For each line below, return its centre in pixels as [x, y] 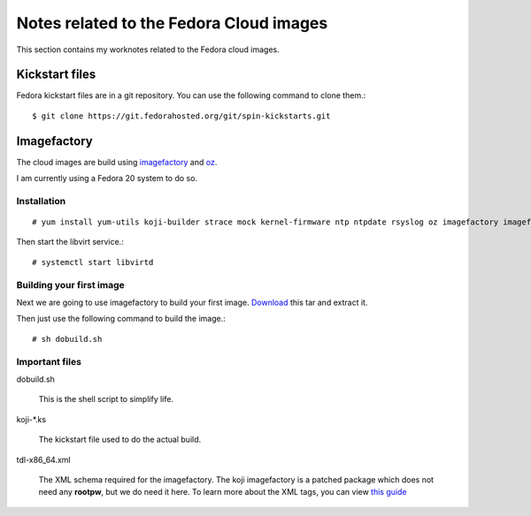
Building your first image [71, 285]
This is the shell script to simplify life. [106, 399]
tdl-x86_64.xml [43, 459]
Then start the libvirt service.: [70, 242]
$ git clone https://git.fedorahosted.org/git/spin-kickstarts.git [181, 116]
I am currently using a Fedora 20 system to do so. [107, 178]
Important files [49, 361]
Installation [41, 201]
